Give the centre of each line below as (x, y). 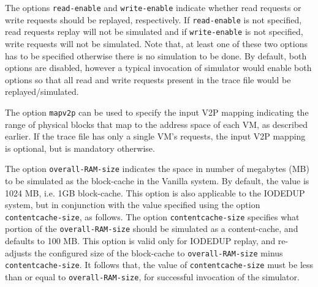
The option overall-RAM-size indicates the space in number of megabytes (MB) (157, 169)
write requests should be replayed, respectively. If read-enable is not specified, (153, 19)
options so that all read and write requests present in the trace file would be (148, 79)
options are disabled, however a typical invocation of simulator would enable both (158, 68)
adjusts (18, 252)
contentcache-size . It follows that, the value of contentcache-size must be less (159, 265)
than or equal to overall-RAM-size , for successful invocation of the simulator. (152, 277)
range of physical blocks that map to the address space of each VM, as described (157, 124)
